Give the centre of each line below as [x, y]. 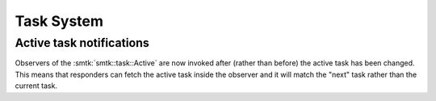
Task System [59, 21]
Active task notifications [82, 43]
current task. [36, 86]
